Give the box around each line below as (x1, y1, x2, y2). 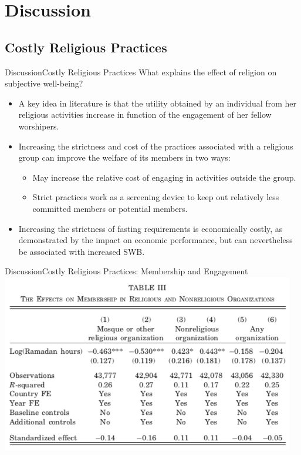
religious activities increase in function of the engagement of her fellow (18, 108, 272, 121)
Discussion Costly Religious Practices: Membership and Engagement (5, 265, 248, 277)
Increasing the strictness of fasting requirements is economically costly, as (18, 222, 283, 234)
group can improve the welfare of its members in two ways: (18, 151, 231, 164)
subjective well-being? (5, 77, 83, 89)
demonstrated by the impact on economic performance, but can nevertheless (18, 234, 293, 246)
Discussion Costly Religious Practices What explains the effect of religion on (5, 65, 277, 78)
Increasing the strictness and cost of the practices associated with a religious (18, 140, 293, 152)
